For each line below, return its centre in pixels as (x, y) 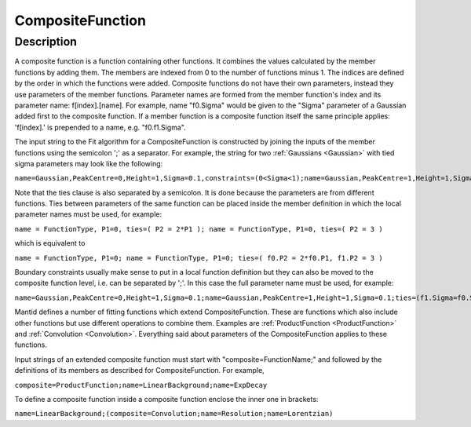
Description (46, 42)
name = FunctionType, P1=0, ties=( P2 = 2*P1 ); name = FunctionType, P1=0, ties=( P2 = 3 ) (199, 229)
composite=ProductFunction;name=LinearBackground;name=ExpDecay (141, 385)
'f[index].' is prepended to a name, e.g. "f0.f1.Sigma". (100, 127)
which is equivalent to (50, 243)
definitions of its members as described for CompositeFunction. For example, (139, 370)
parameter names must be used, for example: (88, 214)
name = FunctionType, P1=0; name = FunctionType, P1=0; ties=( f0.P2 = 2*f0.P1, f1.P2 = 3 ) (199, 258)
